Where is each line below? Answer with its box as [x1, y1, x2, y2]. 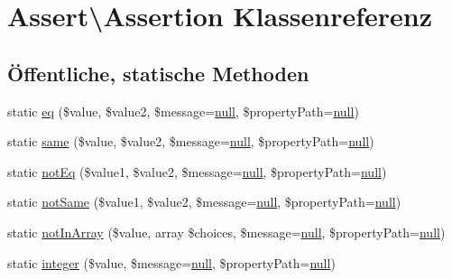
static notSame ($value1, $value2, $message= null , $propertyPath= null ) [7, 192, 401, 211]
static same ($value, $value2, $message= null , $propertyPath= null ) [7, 132, 374, 151]
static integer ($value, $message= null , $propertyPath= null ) [7, 253, 336, 272]
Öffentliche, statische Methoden [7, 59, 309, 87]
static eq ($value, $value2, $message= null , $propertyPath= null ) [7, 101, 359, 120]
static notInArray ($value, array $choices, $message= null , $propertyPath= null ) [7, 222, 446, 241]
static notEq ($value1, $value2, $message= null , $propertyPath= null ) [7, 162, 387, 181]
